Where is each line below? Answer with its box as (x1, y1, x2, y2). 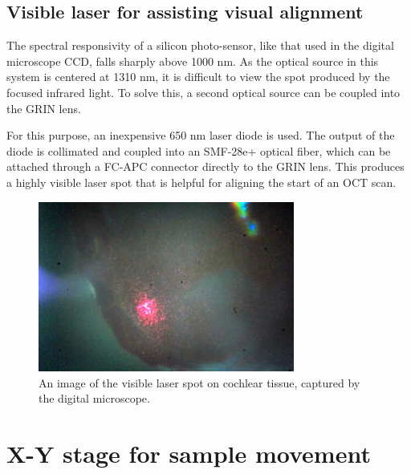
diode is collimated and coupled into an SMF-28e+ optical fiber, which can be (6, 142, 391, 159)
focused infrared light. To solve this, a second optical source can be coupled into (6, 83, 401, 100)
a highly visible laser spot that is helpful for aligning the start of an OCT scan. (6, 173, 397, 190)
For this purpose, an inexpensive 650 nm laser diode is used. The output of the (6, 127, 395, 144)
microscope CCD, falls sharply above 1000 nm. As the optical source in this (6, 52, 379, 69)
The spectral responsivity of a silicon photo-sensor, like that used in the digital (6, 37, 394, 54)
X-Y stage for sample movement (6, 437, 371, 470)
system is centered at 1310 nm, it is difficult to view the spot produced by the (6, 68, 390, 85)
